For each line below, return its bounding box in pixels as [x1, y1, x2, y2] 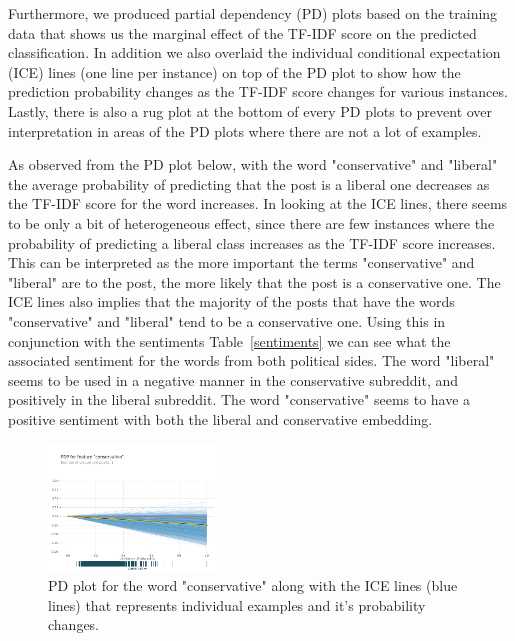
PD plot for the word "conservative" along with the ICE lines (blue [48, 575, 458, 596]
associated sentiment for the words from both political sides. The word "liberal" [8, 350, 495, 371]
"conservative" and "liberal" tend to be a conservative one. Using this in [8, 310, 446, 331]
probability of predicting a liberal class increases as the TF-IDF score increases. [8, 232, 496, 253]
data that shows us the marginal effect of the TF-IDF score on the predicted [8, 22, 477, 43]
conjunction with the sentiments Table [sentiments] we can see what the [8, 330, 451, 351]
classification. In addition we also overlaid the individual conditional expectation [8, 42, 501, 63]
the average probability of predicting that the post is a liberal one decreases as [8, 173, 490, 194]
